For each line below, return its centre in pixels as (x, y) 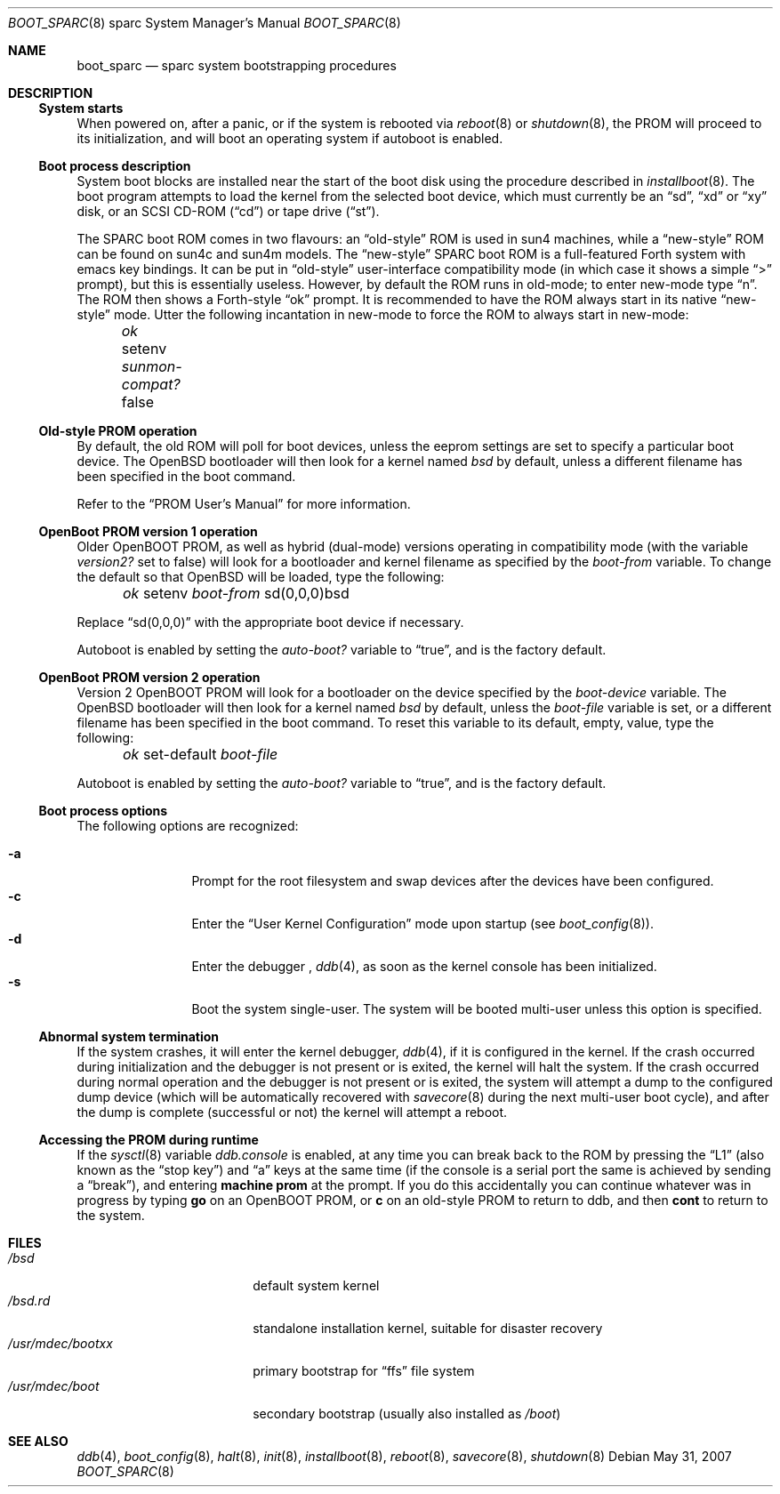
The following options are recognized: (188, 826)
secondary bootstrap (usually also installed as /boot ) (407, 1414)
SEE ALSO (38, 1441)
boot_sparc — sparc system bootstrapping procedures (237, 65)
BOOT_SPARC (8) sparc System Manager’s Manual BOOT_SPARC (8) (205, 23)
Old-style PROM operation (118, 431)
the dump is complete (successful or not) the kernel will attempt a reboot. (292, 1112)
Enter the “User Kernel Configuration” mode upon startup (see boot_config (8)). (422, 924)
